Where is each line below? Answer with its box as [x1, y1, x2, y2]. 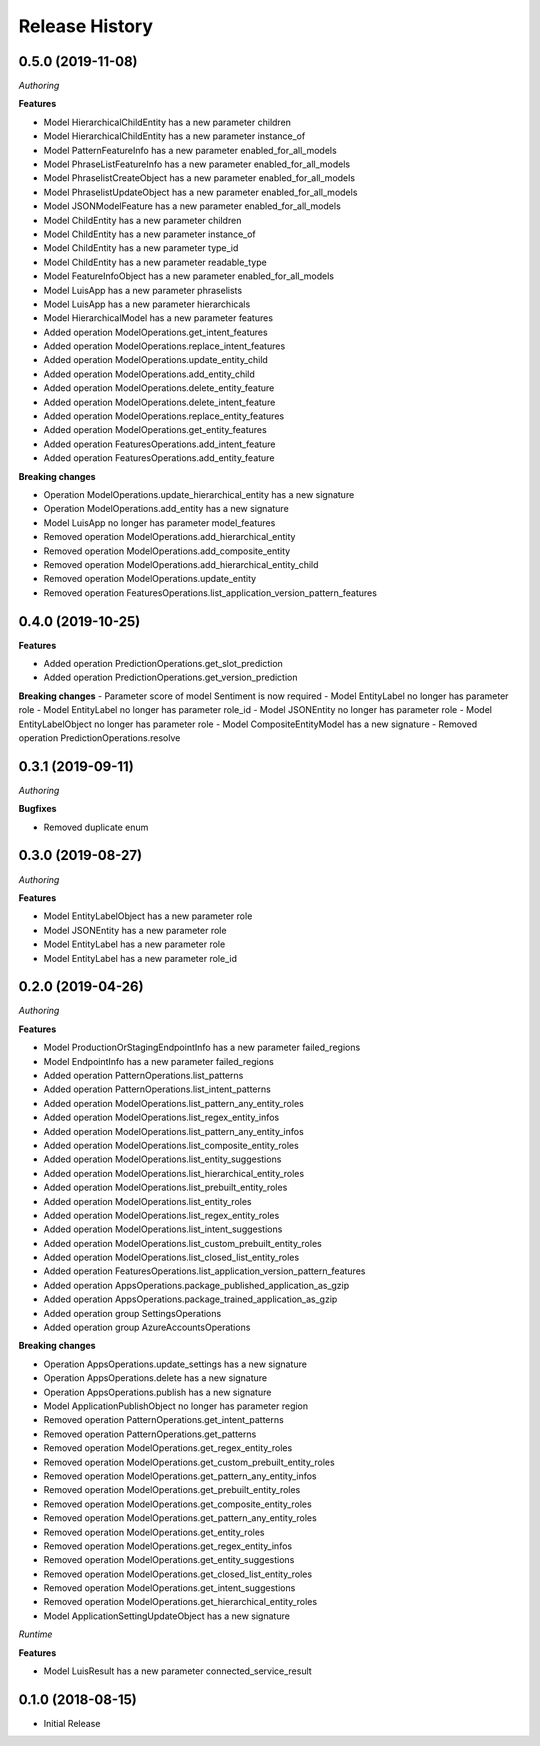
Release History [18, 15, 154, 37]
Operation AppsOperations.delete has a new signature [43, 1372, 268, 1384]
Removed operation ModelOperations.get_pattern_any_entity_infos [43, 1470, 317, 1482]
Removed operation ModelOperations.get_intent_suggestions [43, 1582, 296, 1594]
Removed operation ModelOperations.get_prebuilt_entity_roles [43, 1484, 301, 1496]
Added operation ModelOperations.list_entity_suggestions [43, 1153, 282, 1165]
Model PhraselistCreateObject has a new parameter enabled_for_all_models [43, 172, 355, 184]
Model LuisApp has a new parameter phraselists [43, 284, 243, 296]
